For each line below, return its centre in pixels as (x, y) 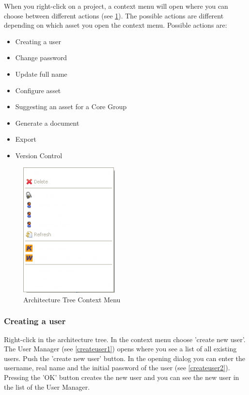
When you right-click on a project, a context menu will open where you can (116, 6)
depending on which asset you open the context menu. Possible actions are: (116, 25)
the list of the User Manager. (47, 387)
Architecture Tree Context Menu (72, 299)
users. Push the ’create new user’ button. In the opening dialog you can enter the (125, 358)
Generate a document (47, 123)
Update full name (41, 74)
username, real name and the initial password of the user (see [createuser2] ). (117, 368)
